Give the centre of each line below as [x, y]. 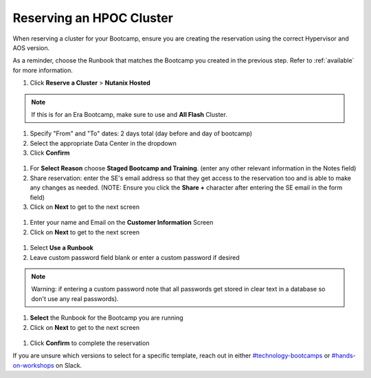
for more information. [43, 70]
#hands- [344, 356]
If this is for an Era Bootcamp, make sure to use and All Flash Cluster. [130, 114]
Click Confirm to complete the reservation [90, 343]
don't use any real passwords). [75, 298]
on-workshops [33, 365]
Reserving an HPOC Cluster [93, 18]
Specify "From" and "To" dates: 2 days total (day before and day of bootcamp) [141, 133]
